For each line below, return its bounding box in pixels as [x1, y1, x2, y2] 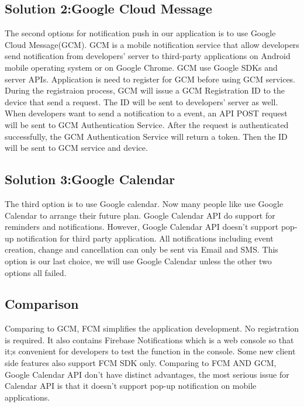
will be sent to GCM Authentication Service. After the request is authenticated [5, 118, 289, 130]
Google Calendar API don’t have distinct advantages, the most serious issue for [5, 368, 289, 380]
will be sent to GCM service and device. [5, 142, 148, 154]
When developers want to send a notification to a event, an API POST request [5, 107, 288, 119]
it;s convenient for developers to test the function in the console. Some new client [5, 345, 296, 357]
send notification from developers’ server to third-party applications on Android [5, 50, 291, 62]
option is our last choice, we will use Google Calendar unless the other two [5, 254, 272, 267]
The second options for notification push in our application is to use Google [5, 27, 276, 39]
